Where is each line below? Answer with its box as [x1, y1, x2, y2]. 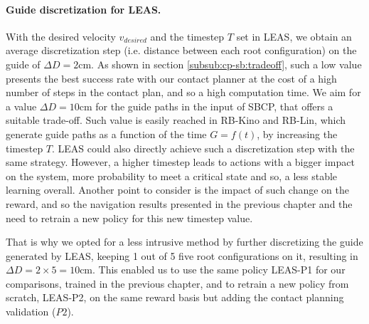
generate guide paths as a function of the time [6, 126, 207, 141]
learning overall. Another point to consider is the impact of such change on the [6, 182, 349, 197]
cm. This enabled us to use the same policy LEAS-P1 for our [80, 262, 346, 277]
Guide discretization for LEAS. [6, 1, 161, 16]
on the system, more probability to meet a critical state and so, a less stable [6, 168, 338, 183]
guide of [6, 56, 41, 71]
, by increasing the [257, 126, 338, 141]
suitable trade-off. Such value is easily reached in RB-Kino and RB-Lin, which [6, 113, 346, 127]
